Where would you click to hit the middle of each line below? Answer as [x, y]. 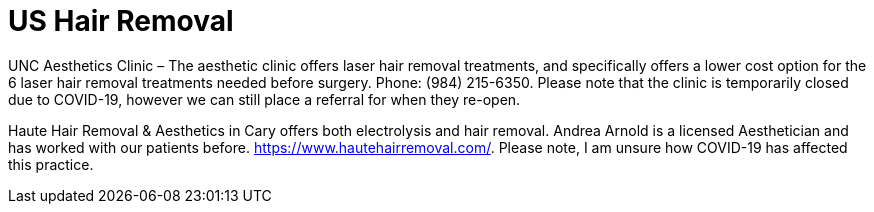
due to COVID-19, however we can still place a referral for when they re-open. [264, 99]
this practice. [51, 164]
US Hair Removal [121, 21]
